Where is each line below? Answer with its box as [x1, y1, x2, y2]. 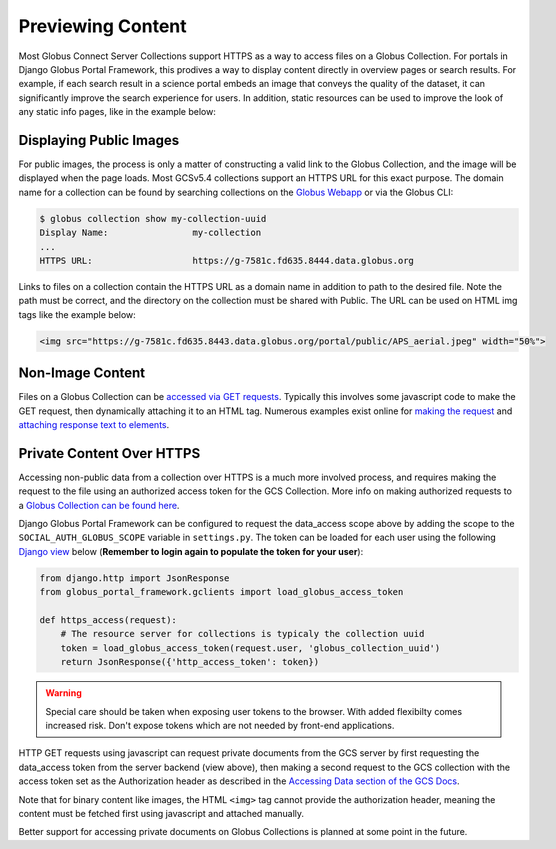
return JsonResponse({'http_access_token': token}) [60, 656, 320, 668]
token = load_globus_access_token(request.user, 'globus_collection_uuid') [60, 642, 441, 654]
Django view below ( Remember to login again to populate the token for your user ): [18, 545, 364, 557]
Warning [45, 687, 82, 699]
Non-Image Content [18, 365, 146, 382]
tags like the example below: [18, 308, 137, 320]
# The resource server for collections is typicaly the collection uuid [60, 628, 425, 640]
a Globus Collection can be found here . [18, 499, 180, 511]
